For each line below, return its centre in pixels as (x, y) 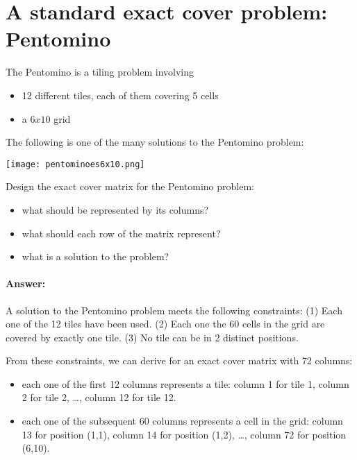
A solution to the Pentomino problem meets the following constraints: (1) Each (174, 310)
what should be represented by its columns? (115, 209)
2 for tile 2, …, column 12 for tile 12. (99, 397)
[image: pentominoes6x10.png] (75, 164)
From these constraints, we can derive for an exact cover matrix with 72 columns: (179, 360)
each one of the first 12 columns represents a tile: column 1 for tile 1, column (185, 383)
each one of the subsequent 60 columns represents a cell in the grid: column (182, 421)
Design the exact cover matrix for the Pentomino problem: (130, 186)
